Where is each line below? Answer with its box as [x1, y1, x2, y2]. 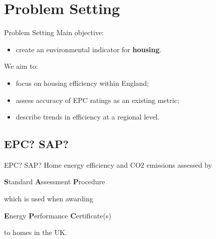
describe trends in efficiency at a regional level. [16, 111, 160, 122]
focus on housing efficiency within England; [16, 77, 149, 88]
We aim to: [4, 61, 38, 71]
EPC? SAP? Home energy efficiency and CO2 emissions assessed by [4, 159, 212, 170]
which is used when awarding [4, 193, 93, 204]
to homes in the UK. [4, 227, 67, 237]
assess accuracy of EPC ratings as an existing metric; [16, 94, 179, 105]
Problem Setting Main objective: [4, 27, 104, 38]
